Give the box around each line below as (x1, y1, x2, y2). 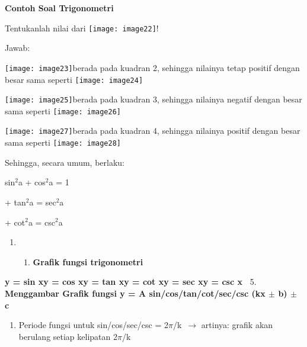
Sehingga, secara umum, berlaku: (5, 156, 125, 168)
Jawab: (5, 41, 30, 54)
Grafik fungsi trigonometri (33, 255, 143, 268)
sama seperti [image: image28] (5, 136, 121, 149)
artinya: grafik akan (201, 319, 273, 331)
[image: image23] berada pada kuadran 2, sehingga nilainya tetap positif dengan (5, 61, 300, 73)
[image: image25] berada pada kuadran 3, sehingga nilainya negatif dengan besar (5, 93, 302, 105)
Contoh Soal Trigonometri (5, 2, 114, 14)
